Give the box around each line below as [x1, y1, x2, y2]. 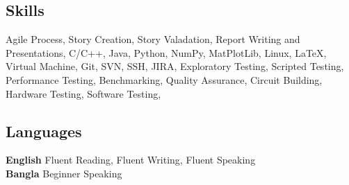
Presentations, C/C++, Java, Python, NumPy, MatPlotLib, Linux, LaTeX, [6, 45, 327, 60]
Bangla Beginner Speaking [6, 166, 122, 180]
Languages [6, 120, 82, 141]
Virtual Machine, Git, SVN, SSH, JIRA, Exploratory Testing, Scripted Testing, [6, 59, 344, 73]
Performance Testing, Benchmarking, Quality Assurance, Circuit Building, [6, 72, 323, 87]
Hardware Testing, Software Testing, [6, 86, 161, 100]
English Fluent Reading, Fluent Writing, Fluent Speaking [6, 152, 256, 167]
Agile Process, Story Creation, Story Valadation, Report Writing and [6, 32, 300, 46]
